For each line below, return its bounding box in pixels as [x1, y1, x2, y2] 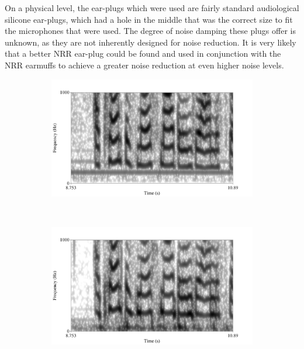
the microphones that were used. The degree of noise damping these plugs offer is [5, 25, 296, 37]
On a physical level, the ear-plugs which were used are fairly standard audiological [5, 2, 299, 13]
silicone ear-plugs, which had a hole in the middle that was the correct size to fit [5, 13, 293, 25]
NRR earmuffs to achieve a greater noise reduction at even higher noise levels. [5, 58, 284, 71]
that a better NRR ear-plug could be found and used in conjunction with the [5, 47, 281, 60]
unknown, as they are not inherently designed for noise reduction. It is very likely [5, 36, 296, 48]
